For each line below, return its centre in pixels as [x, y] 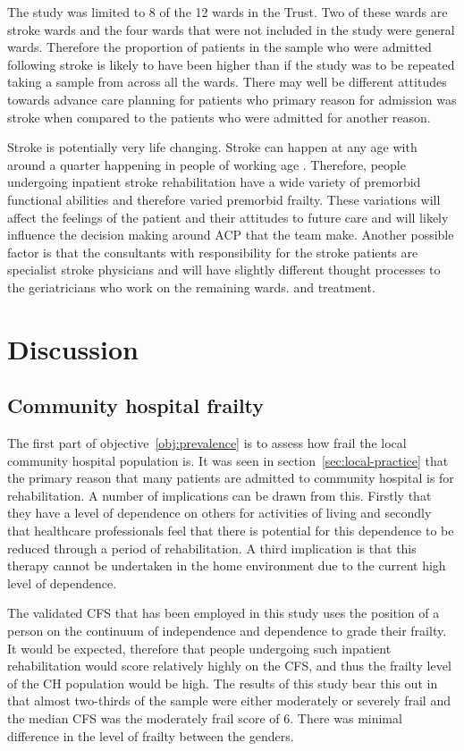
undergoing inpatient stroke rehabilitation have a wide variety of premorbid [214, 182]
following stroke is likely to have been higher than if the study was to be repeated [231, 64]
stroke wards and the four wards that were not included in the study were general [231, 29]
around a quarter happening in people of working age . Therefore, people [207, 164]
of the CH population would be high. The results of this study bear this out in [223, 683]
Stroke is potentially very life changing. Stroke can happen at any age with [212, 147]
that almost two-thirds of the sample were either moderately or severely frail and [229, 700]
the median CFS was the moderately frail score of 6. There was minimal [205, 717]
